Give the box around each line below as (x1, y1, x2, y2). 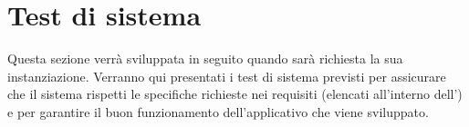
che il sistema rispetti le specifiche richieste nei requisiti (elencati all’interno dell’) (7, 84, 463, 103)
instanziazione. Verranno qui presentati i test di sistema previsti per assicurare (7, 66, 446, 85)
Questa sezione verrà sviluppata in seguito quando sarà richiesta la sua (7, 49, 403, 68)
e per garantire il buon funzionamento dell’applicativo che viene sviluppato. (7, 102, 429, 121)
